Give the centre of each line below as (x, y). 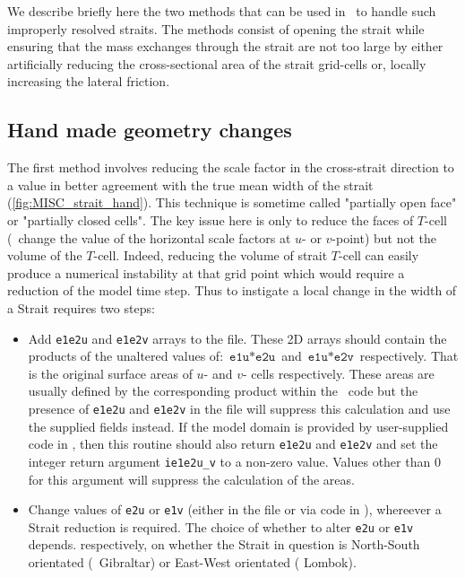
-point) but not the (384, 237)
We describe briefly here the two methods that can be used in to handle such (222, 11)
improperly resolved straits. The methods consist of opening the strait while (216, 28)
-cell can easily (379, 255)
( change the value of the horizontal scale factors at (149, 237)
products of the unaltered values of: (126, 356)
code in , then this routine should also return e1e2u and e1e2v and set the (233, 444)
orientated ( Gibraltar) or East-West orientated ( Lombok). (192, 562)
